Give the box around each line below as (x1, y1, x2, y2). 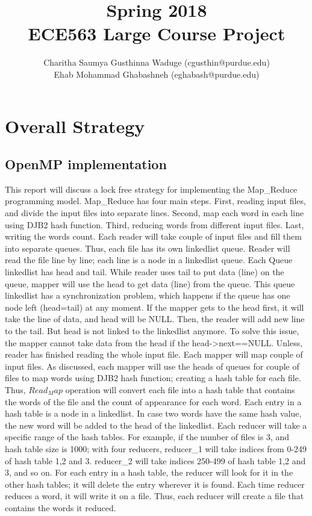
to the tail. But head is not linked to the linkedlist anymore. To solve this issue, (5, 325, 299, 337)
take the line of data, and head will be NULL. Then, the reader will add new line (5, 312, 305, 325)
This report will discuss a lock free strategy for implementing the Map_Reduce (5, 182, 298, 195)
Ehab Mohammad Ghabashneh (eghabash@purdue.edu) (54, 67, 260, 80)
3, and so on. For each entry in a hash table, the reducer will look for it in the (5, 466, 293, 479)
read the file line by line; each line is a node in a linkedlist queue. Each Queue (5, 253, 293, 266)
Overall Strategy (5, 113, 145, 138)
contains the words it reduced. (5, 501, 116, 514)
